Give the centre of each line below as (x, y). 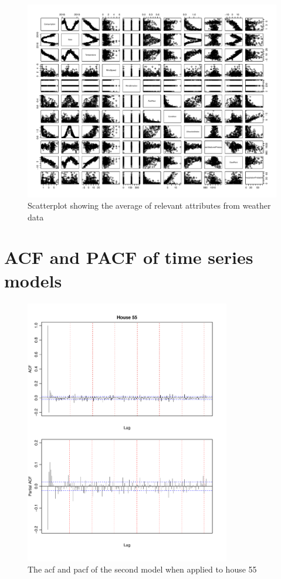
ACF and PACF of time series (129, 257)
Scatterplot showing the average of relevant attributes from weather (149, 205)
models (33, 280)
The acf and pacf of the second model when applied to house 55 (142, 569)
